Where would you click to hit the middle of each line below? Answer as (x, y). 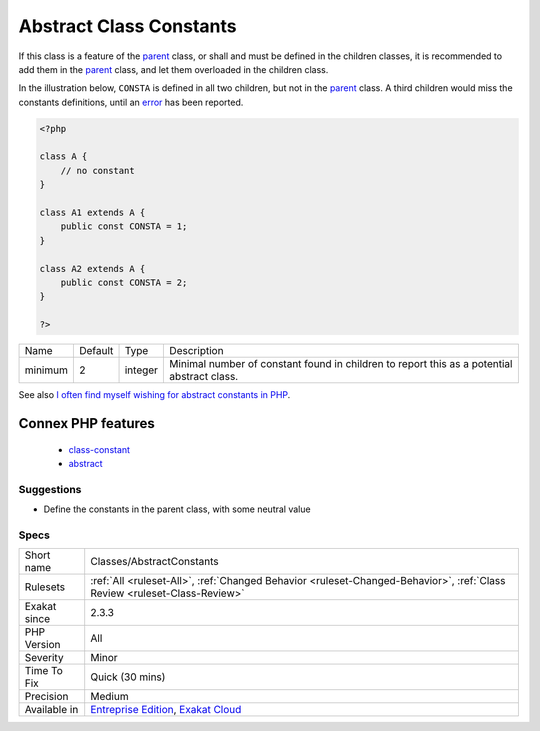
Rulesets (44, 587)
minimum (46, 370)
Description (196, 351)
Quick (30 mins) (128, 677)
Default (96, 351)
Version (42, 645)
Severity (44, 658)
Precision (46, 697)
